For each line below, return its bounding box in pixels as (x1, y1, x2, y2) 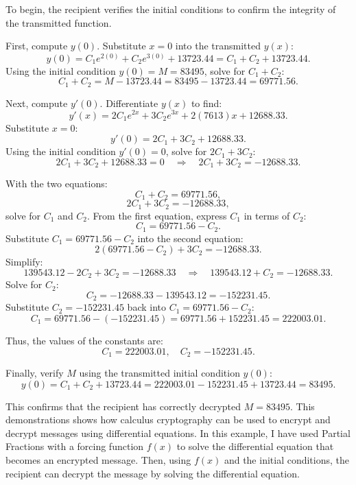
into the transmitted (175, 38, 261, 53)
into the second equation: (137, 230, 244, 245)
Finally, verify (5, 366, 64, 380)
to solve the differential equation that (176, 439, 334, 453)
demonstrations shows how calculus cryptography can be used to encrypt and (5, 412, 331, 427)
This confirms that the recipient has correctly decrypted (5, 399, 241, 413)
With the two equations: (5, 176, 108, 191)
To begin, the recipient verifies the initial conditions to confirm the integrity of (5, 2, 336, 16)
